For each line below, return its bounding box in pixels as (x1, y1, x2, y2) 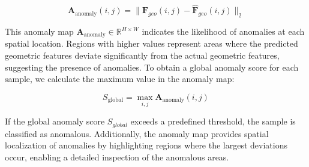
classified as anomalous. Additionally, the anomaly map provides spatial (5, 127, 269, 139)
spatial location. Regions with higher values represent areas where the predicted (5, 37, 298, 50)
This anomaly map (5, 25, 74, 38)
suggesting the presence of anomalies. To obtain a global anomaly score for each (5, 60, 299, 73)
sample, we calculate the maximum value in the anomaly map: (5, 72, 235, 85)
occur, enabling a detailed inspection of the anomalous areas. (5, 150, 229, 163)
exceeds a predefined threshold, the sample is (130, 115, 296, 127)
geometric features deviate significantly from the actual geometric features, (5, 49, 280, 62)
